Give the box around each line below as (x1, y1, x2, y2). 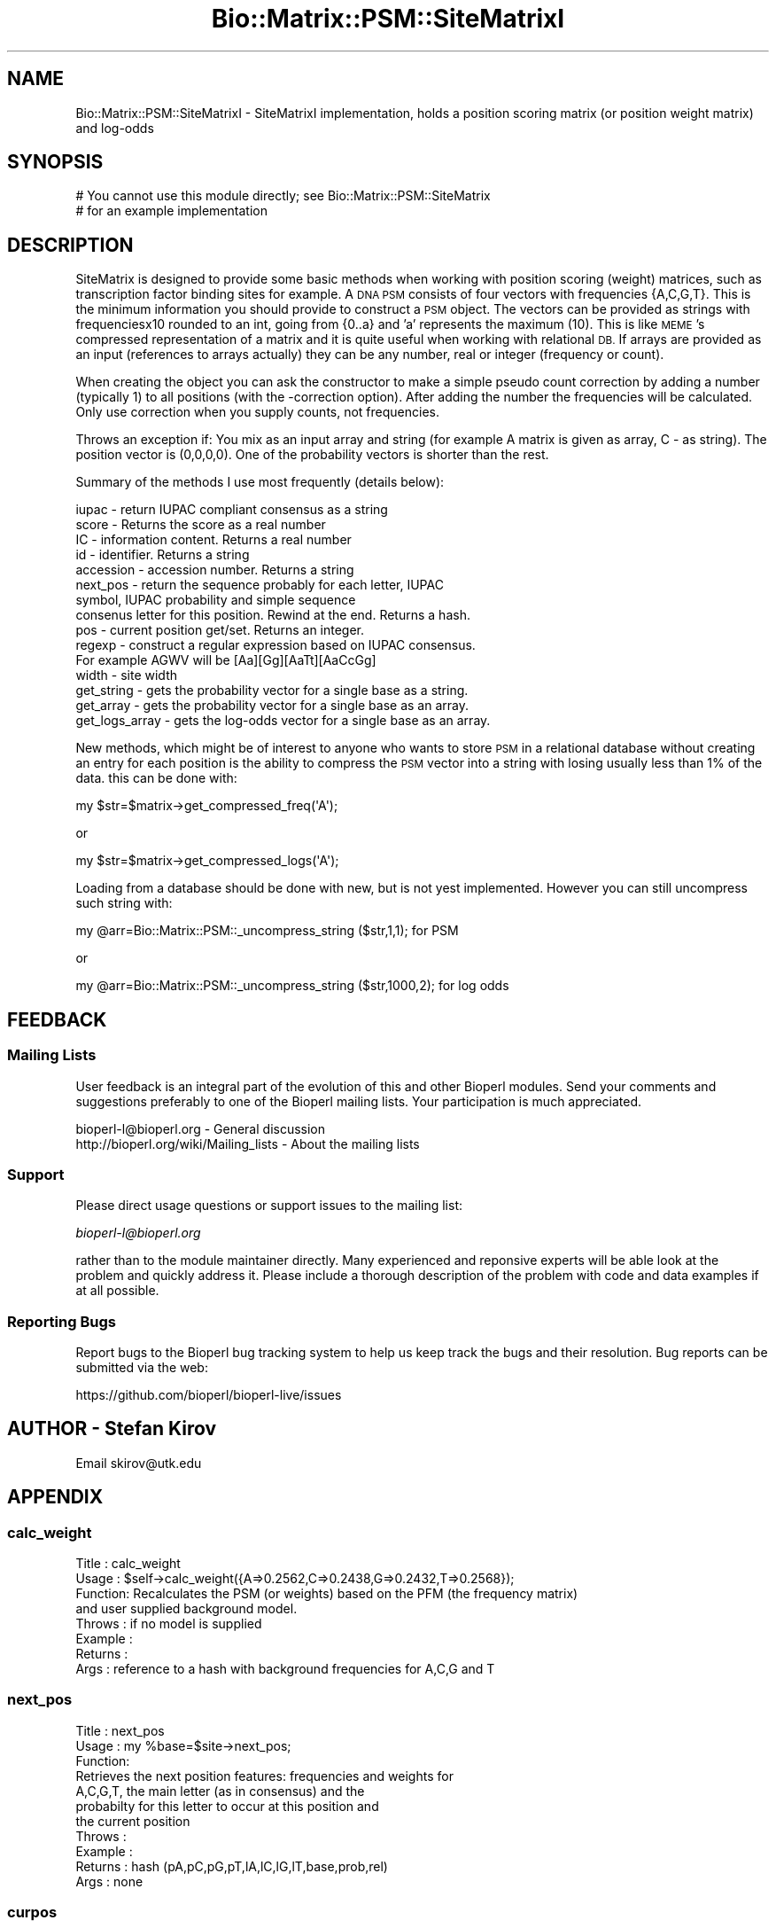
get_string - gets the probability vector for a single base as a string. (75, 683, 469, 699)
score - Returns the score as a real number (75, 517, 326, 533)
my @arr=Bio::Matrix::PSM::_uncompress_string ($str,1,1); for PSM (75, 923, 459, 939)
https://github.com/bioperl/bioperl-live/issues (75, 1387, 342, 1402)
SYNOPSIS (7, 151, 104, 174)
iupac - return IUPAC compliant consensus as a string (75, 502, 388, 518)
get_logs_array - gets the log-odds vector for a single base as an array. (75, 713, 491, 729)
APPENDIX (7, 1486, 104, 1509)
